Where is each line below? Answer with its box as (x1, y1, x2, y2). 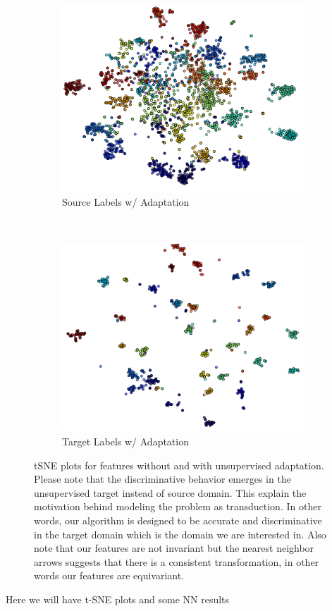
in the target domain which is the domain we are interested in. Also (34, 526, 326, 541)
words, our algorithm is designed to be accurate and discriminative (34, 512, 322, 527)
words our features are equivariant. (34, 568, 185, 583)
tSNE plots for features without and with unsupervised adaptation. (34, 457, 324, 472)
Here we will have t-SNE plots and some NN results (6, 591, 230, 606)
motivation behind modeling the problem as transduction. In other (34, 499, 321, 514)
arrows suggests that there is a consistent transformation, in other (34, 554, 319, 569)
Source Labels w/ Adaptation (62, 195, 190, 209)
